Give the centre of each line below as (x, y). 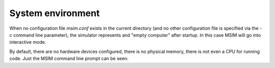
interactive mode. (28, 42)
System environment (54, 13)
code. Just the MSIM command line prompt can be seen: (69, 58)
